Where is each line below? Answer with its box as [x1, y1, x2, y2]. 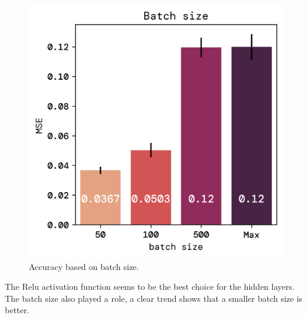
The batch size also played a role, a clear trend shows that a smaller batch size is [5, 292, 303, 304]
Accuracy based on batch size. [29, 260, 139, 272]
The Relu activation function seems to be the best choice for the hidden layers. [5, 280, 295, 293]
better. [5, 304, 29, 316]
